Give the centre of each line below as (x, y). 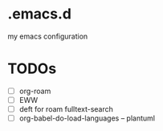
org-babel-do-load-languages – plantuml (87, 118)
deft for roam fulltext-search (66, 109)
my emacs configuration (48, 36)
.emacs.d (39, 14)
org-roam (35, 91)
